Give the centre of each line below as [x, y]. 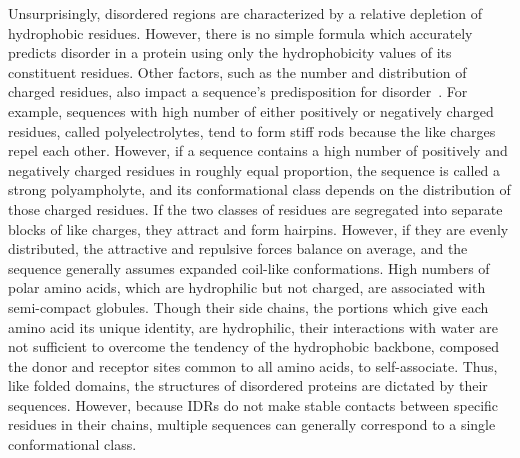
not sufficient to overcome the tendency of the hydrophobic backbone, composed [253, 346]
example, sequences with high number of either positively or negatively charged [251, 110]
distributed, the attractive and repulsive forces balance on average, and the [238, 248]
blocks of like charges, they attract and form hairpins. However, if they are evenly [258, 228]
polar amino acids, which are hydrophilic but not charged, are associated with [247, 287]
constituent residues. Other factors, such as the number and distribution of [237, 71]
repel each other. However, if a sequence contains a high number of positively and [258, 150]
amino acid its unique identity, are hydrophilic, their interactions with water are [253, 326]
